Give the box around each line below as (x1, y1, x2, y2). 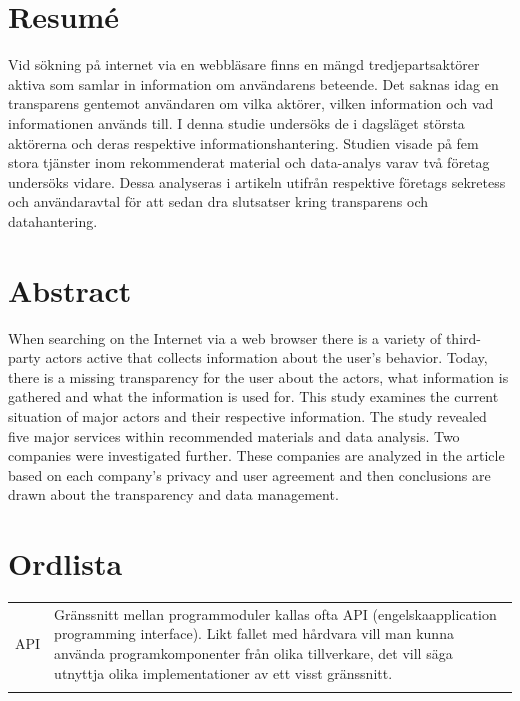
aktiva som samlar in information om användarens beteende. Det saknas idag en (8, 73, 499, 94)
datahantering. (8, 210, 98, 231)
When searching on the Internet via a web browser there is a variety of (8, 327, 442, 348)
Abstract (8, 269, 132, 310)
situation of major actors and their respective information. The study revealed (8, 405, 487, 426)
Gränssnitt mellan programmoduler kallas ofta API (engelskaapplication (54, 603, 497, 624)
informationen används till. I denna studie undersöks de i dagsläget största (8, 112, 465, 133)
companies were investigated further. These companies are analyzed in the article (8, 445, 505, 466)
